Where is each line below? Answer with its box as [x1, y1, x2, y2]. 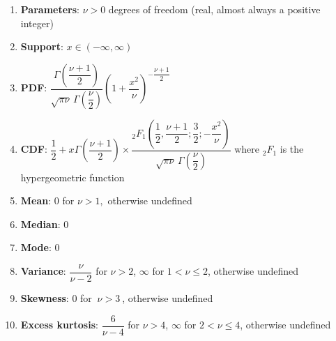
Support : [20, 39, 63, 54]
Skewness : [20, 290, 69, 305]
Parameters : [20, 2, 79, 16]
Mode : [20, 240, 52, 255]
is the [280, 142, 304, 156]
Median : [20, 216, 61, 231]
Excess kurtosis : [20, 317, 98, 332]
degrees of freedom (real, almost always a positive [108, 2, 321, 16]
